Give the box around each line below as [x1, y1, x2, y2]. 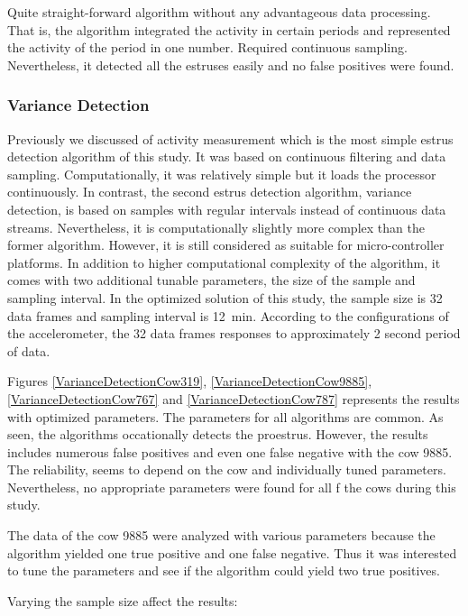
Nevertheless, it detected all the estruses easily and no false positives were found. [7, 55, 454, 74]
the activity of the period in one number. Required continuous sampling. [7, 38, 408, 57]
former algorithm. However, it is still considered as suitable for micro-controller [7, 235, 445, 254]
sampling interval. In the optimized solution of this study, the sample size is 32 [7, 288, 443, 307]
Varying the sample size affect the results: [7, 591, 238, 610]
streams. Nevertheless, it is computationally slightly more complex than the [7, 217, 425, 236]
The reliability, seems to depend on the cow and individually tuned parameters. [7, 460, 446, 479]
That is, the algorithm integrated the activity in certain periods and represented [7, 20, 451, 39]
